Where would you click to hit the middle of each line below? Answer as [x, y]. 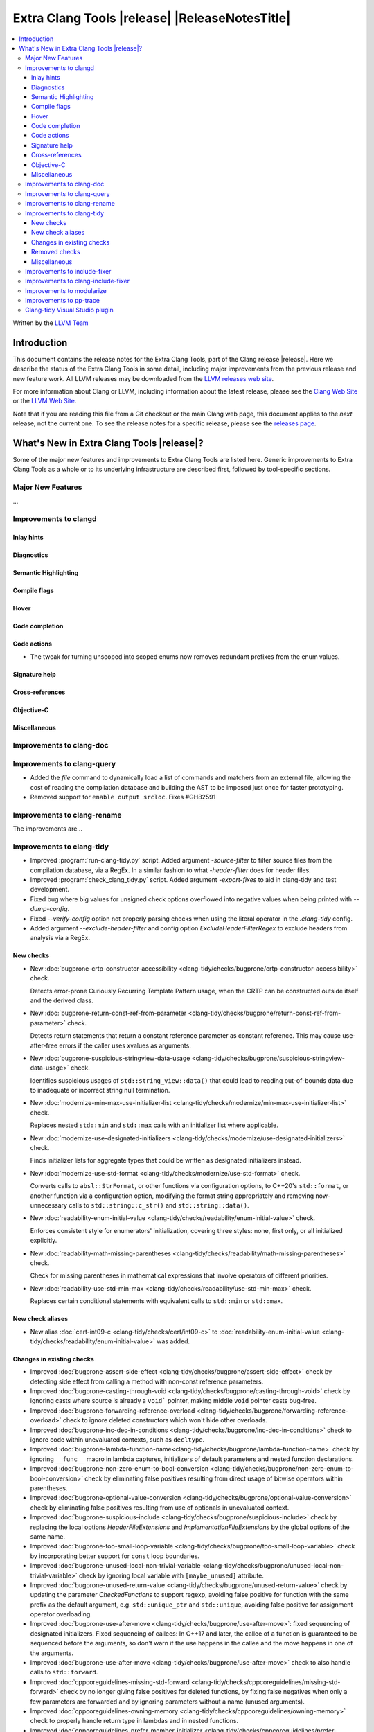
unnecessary [49, 1205]
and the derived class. [62, 1000]
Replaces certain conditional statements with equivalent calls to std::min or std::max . [157, 1301]
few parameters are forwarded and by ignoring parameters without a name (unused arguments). [167, 1702]
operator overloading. [61, 1614]
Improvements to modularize [66, 290]
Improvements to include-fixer [68, 271]
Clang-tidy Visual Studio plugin [69, 310]
